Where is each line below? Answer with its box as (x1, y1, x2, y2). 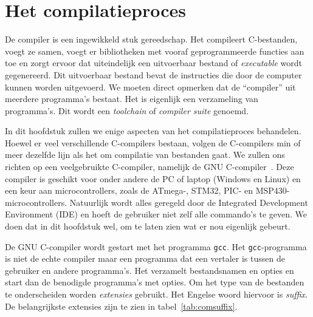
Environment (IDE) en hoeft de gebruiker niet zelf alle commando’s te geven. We (5, 208, 307, 220)
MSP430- (255, 184, 290, 197)
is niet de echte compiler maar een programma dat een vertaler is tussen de (5, 252, 285, 265)
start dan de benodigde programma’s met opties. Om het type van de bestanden (5, 276, 304, 288)
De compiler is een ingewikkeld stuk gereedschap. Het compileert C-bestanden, (5, 33, 298, 46)
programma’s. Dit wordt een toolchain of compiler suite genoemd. (5, 104, 249, 117)
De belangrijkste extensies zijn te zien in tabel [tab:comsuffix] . (5, 299, 238, 312)
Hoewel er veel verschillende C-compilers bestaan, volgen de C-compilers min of (5, 136, 301, 149)
